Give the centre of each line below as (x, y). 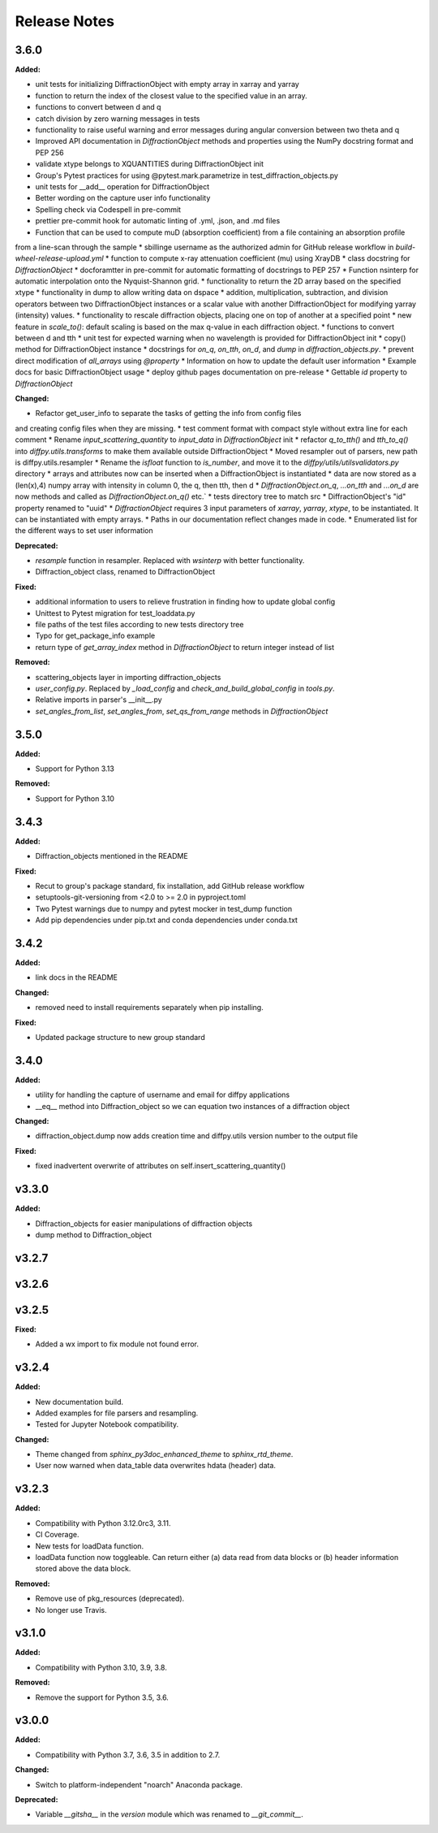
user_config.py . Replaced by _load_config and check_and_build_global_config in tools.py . (185, 688)
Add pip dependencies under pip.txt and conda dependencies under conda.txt (166, 920)
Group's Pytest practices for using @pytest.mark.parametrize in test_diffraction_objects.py (187, 175)
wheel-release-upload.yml (60, 258)
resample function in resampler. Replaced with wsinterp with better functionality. (170, 561)
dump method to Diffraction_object (94, 1234)
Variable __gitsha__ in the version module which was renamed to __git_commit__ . (170, 1814)
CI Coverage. (57, 1535)
